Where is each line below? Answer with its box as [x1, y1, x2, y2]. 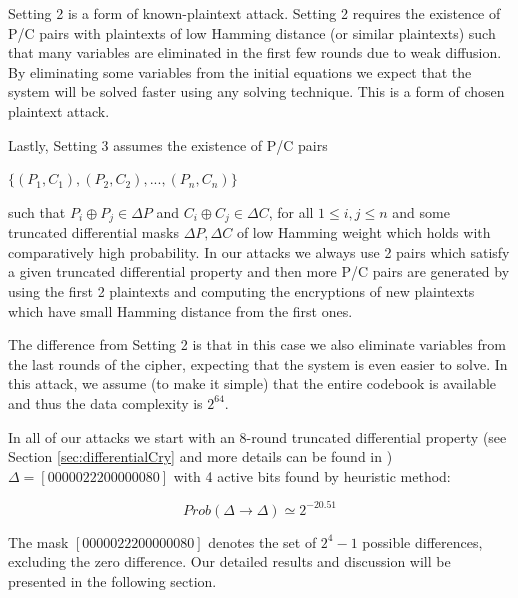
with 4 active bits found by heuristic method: [173, 465, 451, 486]
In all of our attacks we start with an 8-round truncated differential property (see [8, 426, 507, 447]
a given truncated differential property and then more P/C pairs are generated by [8, 261, 510, 282]
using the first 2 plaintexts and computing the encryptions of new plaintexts [8, 280, 475, 301]
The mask [8, 531, 69, 552]
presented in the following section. [8, 571, 217, 592]
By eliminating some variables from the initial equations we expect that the [8, 61, 472, 82]
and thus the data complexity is [8, 392, 203, 413]
